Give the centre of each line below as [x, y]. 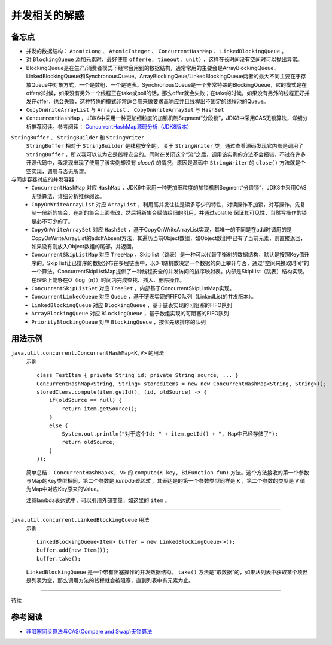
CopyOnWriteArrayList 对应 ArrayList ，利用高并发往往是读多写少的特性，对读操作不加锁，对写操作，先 [166, 205]
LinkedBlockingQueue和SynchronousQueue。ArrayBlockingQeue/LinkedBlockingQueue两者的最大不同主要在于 [164, 76]
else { [59, 425]
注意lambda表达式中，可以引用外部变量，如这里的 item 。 [98, 500]
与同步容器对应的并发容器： [45, 179]
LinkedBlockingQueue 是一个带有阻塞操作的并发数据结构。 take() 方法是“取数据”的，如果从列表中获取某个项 [164, 572]
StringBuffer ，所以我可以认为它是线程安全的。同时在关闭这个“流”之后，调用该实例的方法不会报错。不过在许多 [166, 154]
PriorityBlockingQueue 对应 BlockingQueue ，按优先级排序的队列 [119, 322]
